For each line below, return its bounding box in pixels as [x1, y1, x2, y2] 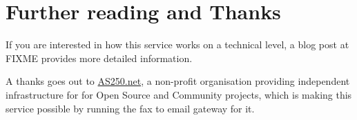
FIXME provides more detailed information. [6, 50, 193, 65]
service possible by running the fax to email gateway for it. [6, 101, 255, 115]
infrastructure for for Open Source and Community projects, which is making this [6, 87, 352, 101]
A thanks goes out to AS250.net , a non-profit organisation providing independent [6, 74, 350, 88]
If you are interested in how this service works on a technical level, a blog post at [6, 37, 349, 52]
